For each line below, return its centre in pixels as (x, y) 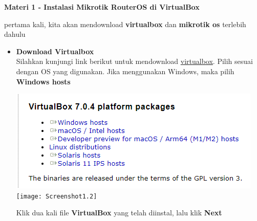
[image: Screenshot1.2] (57, 196)
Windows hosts (43, 81)
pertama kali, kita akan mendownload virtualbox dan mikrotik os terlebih (125, 24)
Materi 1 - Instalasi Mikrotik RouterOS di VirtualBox (102, 7)
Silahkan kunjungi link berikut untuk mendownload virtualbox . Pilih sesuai (134, 61)
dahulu (15, 34)
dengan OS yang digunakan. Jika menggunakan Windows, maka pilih (125, 71)
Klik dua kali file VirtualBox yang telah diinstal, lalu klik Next (119, 213)
